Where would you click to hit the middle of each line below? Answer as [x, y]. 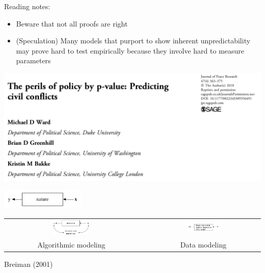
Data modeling [203, 244]
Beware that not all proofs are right [72, 23]
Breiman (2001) [29, 264]
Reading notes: [27, 6]
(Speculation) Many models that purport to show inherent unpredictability [133, 41]
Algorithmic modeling [71, 244]
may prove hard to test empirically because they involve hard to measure [130, 50]
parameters [33, 60]
